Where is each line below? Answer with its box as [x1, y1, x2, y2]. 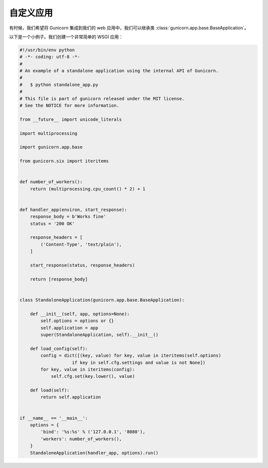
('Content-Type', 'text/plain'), [40, 241, 122, 247]
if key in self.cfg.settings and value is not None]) [72, 360, 206, 365]
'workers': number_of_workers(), [40, 436, 122, 442]
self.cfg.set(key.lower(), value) [51, 374, 135, 379]
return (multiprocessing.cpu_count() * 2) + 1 [30, 186, 146, 192]
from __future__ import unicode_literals [19, 117, 122, 122]
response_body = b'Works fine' [30, 214, 106, 219]
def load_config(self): [30, 345, 88, 351]
